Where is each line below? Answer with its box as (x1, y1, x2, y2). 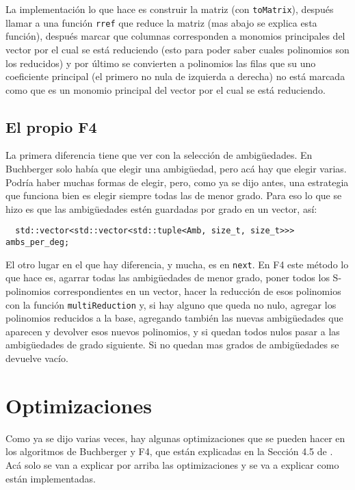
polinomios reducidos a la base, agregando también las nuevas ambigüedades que (5, 311, 343, 325)
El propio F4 (5, 116, 97, 137)
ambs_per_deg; (5, 237, 70, 248)
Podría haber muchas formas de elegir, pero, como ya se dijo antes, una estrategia (5, 175, 349, 189)
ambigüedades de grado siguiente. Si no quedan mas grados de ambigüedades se (5, 337, 339, 352)
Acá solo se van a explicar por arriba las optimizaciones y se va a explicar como (5, 457, 339, 472)
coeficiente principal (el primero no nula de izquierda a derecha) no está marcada (5, 69, 345, 83)
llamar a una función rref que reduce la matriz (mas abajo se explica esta (5, 15, 317, 29)
